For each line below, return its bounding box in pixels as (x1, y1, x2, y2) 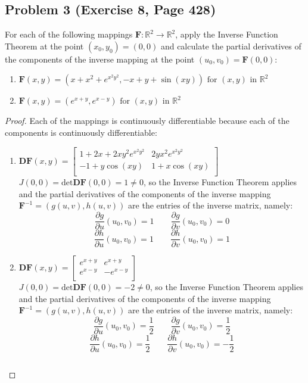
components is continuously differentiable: (5, 126, 157, 138)
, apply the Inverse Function (175, 28, 278, 41)
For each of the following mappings (5, 28, 133, 41)
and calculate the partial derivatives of (160, 39, 301, 52)
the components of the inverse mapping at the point (5, 52, 195, 65)
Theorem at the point (5, 39, 84, 52)
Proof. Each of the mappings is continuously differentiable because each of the (5, 114, 290, 127)
